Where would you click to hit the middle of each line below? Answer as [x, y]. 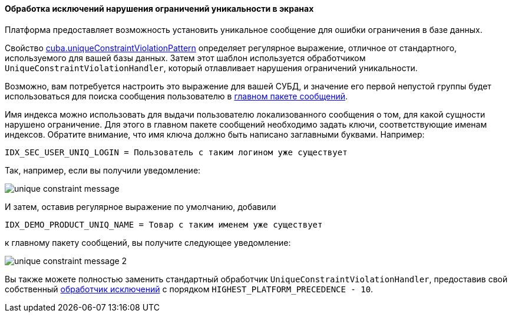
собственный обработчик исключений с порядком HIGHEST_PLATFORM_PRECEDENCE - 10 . [189, 289]
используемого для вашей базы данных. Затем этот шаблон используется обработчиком [185, 58]
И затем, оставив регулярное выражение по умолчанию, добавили [141, 206]
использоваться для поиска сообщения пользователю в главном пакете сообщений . [176, 96]
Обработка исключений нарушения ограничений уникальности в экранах [159, 9]
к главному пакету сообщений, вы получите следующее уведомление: [148, 242]
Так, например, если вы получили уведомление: [103, 170]
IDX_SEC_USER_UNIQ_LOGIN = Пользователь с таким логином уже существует [176, 152]
